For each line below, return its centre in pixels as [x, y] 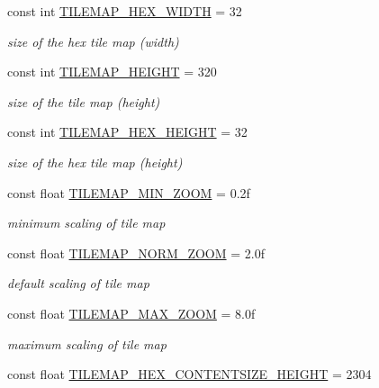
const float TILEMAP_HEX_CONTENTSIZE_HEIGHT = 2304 [189, 374]
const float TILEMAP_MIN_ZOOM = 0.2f [129, 192]
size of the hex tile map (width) [93, 41]
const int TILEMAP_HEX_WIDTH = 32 [125, 11]
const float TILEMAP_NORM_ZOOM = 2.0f [136, 253]
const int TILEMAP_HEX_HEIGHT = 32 [127, 132]
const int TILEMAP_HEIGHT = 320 [112, 72]
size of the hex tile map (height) [95, 162]
